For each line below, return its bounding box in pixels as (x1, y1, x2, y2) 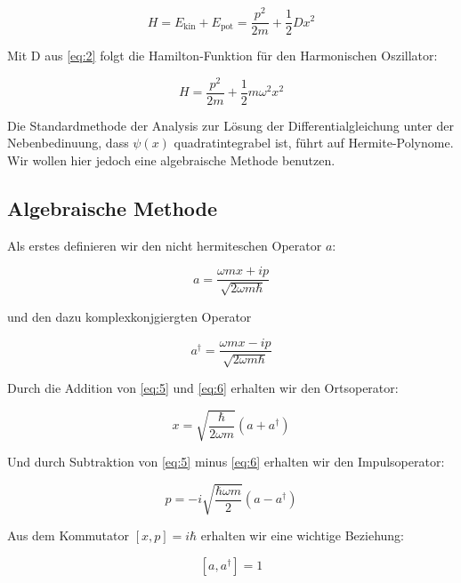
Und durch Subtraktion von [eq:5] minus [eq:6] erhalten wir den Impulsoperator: (7, 452, 445, 471)
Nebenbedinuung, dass (7, 133, 129, 152)
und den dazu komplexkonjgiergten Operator (7, 307, 252, 325)
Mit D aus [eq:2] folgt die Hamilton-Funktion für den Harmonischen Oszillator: (7, 46, 438, 65)
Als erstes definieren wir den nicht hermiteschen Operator (7, 236, 322, 254)
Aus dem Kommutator (7, 526, 129, 545)
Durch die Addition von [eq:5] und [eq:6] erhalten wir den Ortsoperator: (7, 378, 399, 396)
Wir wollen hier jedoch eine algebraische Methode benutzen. (7, 151, 336, 170)
